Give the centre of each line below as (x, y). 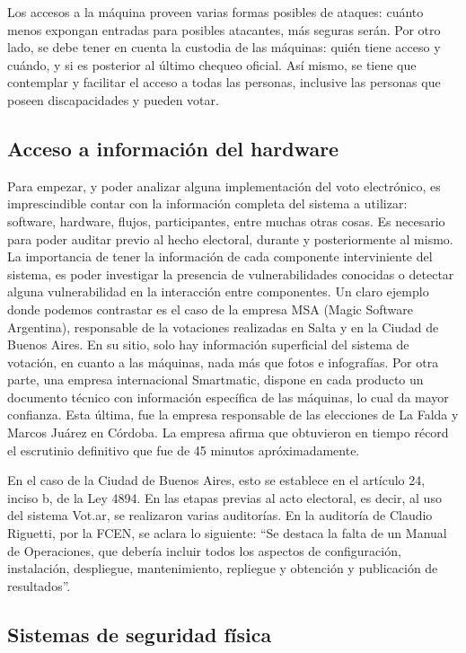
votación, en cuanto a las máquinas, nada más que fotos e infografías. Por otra (223, 362)
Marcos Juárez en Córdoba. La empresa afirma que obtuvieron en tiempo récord (228, 432)
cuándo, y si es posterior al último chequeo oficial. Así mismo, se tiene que (212, 64)
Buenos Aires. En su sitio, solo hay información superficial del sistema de (208, 344)
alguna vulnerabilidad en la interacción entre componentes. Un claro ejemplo (218, 291)
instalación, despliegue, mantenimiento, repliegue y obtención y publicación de (223, 568)
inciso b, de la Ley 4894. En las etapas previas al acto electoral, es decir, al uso (224, 497)
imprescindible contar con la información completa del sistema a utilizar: (207, 203)
